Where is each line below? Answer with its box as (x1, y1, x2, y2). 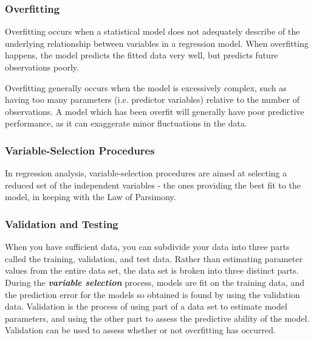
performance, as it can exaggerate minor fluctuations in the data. (5, 117, 247, 130)
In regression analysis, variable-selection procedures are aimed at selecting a (5, 167, 287, 179)
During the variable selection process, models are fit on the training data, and (5, 276, 305, 288)
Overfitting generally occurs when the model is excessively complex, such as (5, 81, 287, 94)
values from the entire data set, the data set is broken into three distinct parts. (5, 264, 299, 277)
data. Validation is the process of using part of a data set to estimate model (5, 300, 287, 313)
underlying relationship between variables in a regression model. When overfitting (5, 36, 309, 49)
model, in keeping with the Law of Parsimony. (5, 190, 176, 203)
